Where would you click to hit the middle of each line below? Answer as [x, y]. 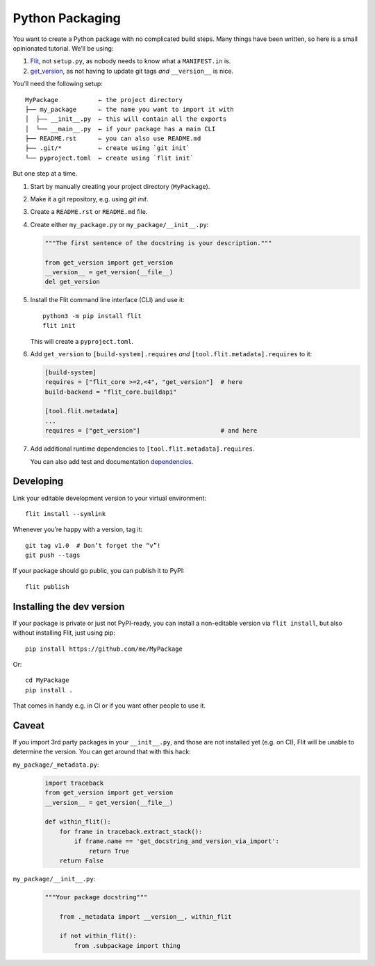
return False [82, 860]
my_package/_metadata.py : [56, 765]
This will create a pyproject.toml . [82, 341]
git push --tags [53, 555]
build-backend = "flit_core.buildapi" [111, 392]
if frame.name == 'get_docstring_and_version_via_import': [177, 841]
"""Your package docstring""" [96, 897]
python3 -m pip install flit [92, 316]
